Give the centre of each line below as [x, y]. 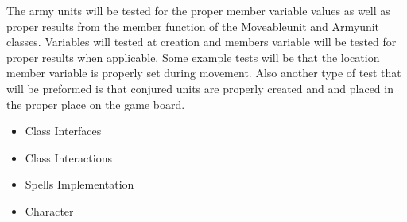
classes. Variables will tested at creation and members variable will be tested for [202, 42]
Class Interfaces [63, 131]
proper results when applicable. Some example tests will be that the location [193, 57]
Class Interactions [68, 157]
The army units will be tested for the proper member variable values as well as [198, 10]
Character [49, 210]
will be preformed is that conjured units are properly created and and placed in [200, 88]
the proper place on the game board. [96, 104]
